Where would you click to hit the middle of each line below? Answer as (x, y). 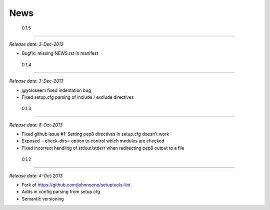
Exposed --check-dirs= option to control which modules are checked (93, 141)
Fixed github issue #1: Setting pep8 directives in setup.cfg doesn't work (95, 134)
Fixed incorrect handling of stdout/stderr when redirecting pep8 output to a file (103, 148)
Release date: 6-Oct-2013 (36, 125)
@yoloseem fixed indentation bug (56, 90)
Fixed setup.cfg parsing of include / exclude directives (78, 97)
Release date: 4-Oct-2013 (36, 176)
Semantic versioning (43, 199)
